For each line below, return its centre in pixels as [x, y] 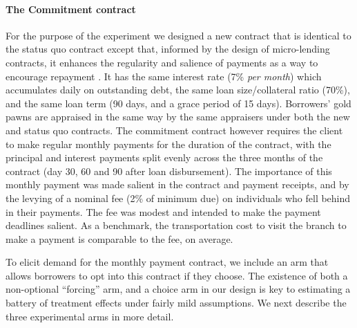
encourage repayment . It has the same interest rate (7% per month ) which [164, 76]
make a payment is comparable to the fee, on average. [119, 238]
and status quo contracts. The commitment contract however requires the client [174, 130]
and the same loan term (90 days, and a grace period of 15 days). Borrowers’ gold [178, 103]
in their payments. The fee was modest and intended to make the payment [163, 211]
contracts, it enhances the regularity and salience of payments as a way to [162, 62]
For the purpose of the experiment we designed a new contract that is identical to [178, 35]
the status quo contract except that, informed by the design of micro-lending [168, 49]
